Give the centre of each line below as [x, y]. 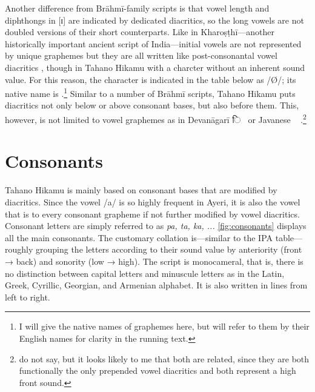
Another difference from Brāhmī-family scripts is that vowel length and [137, 8]
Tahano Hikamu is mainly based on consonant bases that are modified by [141, 190]
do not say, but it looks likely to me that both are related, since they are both [164, 358]
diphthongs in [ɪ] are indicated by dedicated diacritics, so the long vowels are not [154, 20]
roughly [19, 249]
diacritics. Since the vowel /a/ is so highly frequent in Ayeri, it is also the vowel [153, 201]
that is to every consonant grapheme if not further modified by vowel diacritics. [152, 214]
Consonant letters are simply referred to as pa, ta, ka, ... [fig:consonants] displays [156, 226]
